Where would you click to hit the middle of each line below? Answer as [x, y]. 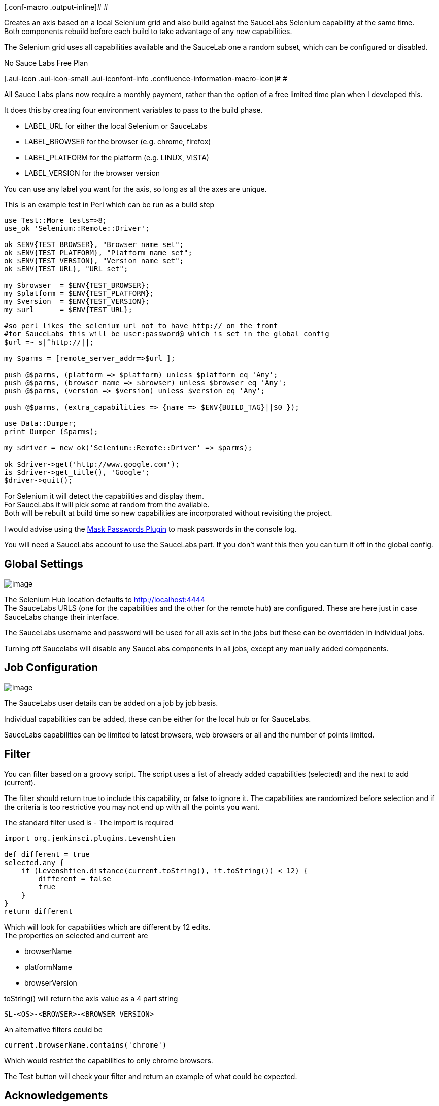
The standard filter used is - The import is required [89, 822]
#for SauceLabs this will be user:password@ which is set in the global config [167, 334]
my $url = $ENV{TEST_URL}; [68, 310]
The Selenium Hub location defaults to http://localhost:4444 [105, 599]
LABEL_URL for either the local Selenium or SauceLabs [116, 126]
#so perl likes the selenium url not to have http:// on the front [141, 326]
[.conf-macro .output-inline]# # [56, 7]
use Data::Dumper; [41, 423]
